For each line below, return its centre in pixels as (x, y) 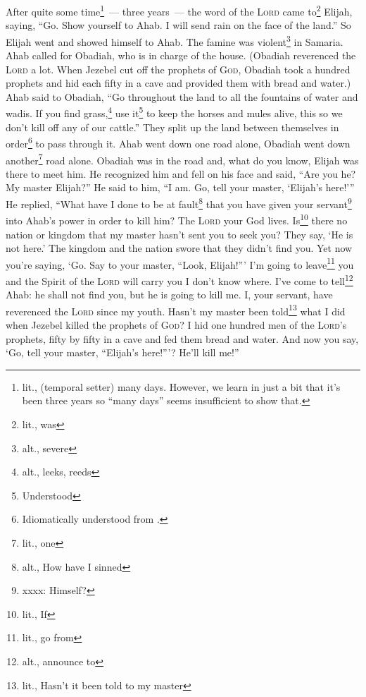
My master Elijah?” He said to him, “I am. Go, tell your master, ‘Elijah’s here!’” (180, 187)
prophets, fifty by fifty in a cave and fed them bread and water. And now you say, (182, 338)
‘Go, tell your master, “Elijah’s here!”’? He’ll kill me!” (122, 352)
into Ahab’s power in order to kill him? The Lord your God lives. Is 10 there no (177, 219)
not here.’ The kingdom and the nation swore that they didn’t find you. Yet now (179, 248)
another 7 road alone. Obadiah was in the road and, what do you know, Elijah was (182, 159)
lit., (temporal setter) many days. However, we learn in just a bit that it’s (181, 386)
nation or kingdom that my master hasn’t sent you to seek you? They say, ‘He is (179, 234)
